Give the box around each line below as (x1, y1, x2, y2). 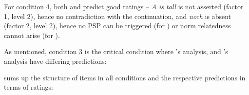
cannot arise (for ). (4, 30, 60, 40)
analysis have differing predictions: (4, 56, 107, 66)
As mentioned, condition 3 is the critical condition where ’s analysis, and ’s (4, 46, 228, 57)
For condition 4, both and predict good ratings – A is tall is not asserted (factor (4, 1, 244, 11)
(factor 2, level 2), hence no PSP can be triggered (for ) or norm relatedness (4, 20, 231, 31)
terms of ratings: (4, 82, 53, 92)
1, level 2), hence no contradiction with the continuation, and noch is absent (4, 11, 231, 21)
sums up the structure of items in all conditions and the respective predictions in (4, 72, 246, 82)
